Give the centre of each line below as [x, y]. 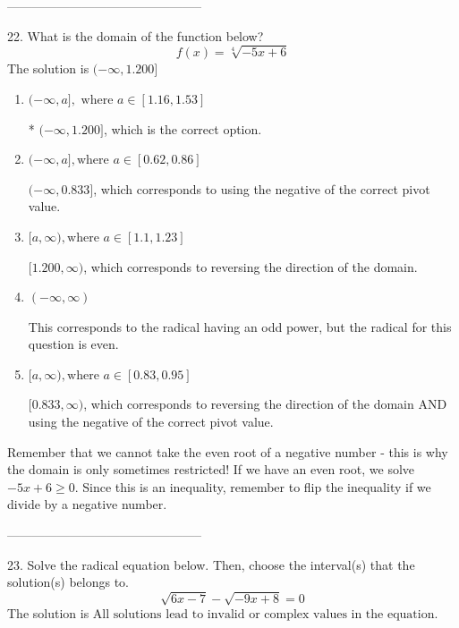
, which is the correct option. [183, 128]
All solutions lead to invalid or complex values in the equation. [265, 615]
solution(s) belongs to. [68, 582]
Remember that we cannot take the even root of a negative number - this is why [228, 451]
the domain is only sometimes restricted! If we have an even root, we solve [211, 469]
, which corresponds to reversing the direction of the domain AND [265, 404]
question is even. [73, 344]
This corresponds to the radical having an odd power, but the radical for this [240, 326]
